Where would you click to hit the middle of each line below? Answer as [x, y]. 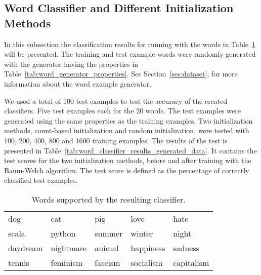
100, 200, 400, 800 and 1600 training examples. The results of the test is [116, 140]
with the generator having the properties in [71, 64]
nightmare [69, 248]
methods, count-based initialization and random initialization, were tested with [127, 130]
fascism [107, 262]
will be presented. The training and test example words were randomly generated [130, 54]
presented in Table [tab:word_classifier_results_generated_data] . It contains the [130, 150]
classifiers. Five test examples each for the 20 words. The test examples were [122, 111]
